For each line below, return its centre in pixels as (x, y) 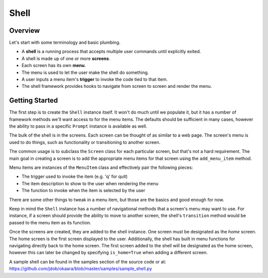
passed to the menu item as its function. (50, 222)
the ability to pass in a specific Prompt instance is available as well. (78, 126)
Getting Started (33, 101)
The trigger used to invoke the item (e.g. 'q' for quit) (75, 177)
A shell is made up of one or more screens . (66, 58)
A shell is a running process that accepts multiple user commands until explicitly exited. (111, 52)
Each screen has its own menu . (54, 66)
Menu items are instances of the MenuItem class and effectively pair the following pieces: (101, 168)
